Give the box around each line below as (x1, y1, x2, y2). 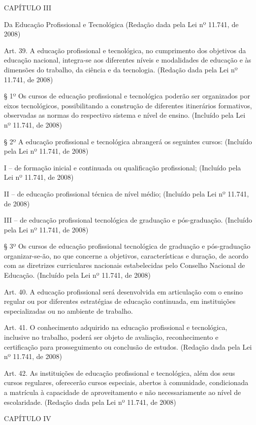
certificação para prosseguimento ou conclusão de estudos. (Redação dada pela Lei (4, 341, 252, 352)
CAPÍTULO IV (4, 413, 51, 424)
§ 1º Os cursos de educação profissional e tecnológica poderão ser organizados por (4, 91, 250, 101)
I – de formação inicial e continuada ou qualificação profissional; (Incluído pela (4, 162, 241, 172)
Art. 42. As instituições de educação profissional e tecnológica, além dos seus (4, 367, 235, 378)
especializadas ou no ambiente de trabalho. (4, 305, 133, 316)
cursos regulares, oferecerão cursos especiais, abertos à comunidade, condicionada (4, 377, 249, 388)
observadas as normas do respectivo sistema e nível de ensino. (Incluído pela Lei (4, 110, 246, 120)
